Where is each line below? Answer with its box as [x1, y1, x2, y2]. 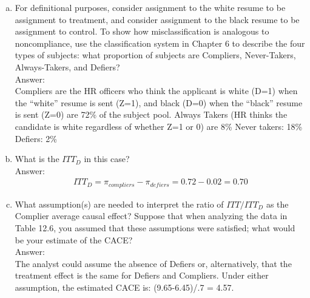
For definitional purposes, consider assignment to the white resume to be [15, 1, 286, 13]
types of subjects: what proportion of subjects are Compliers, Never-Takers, [15, 49, 296, 61]
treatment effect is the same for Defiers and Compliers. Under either [15, 269, 269, 282]
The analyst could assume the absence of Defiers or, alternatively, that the [15, 257, 292, 269]
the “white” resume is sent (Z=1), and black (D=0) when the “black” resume [15, 96, 303, 109]
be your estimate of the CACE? [15, 233, 133, 246]
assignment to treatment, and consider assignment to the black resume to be [15, 13, 300, 25]
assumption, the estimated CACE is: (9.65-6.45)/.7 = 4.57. [15, 280, 234, 293]
